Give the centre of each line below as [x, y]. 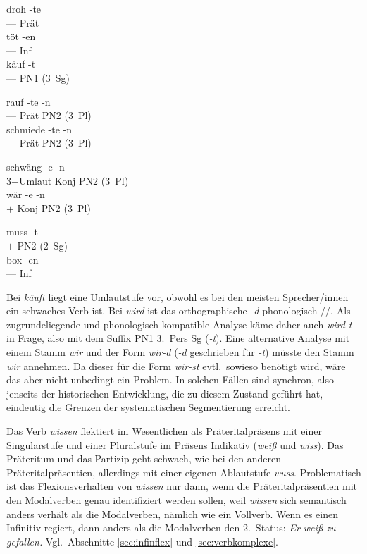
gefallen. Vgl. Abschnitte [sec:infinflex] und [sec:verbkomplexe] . [142, 541]
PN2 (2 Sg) [42, 245]
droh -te [24, 8]
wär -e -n [26, 194]
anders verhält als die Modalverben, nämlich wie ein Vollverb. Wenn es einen [172, 513]
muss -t [22, 232]
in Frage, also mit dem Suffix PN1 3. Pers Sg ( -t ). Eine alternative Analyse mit [178, 338]
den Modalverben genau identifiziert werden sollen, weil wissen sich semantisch [176, 500]
